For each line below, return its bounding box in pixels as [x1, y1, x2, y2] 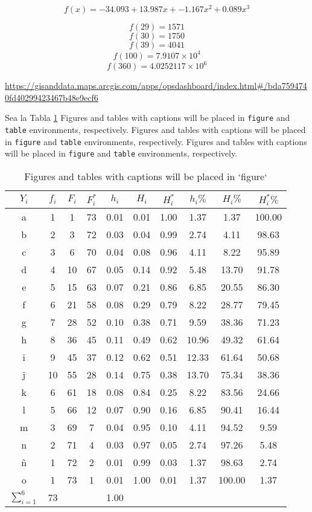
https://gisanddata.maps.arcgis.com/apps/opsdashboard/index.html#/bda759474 [5, 79, 307, 92]
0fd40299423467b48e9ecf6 [5, 91, 98, 103]
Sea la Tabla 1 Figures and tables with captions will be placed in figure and [5, 111, 290, 124]
